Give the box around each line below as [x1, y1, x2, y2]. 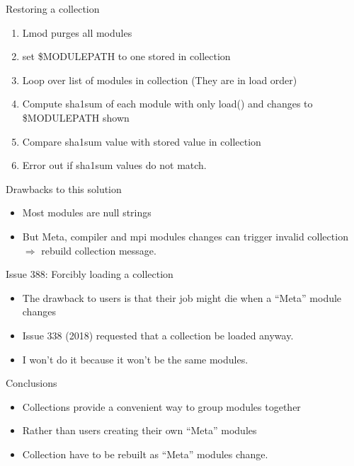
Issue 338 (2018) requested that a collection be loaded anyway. [22, 327, 294, 342]
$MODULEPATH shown [22, 110, 130, 124]
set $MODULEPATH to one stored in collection [22, 49, 231, 64]
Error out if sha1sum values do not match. [22, 158, 207, 173]
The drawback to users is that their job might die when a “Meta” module [22, 290, 342, 305]
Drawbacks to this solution [6, 181, 122, 196]
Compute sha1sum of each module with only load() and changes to [22, 96, 313, 111]
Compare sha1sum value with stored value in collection [22, 134, 261, 148]
